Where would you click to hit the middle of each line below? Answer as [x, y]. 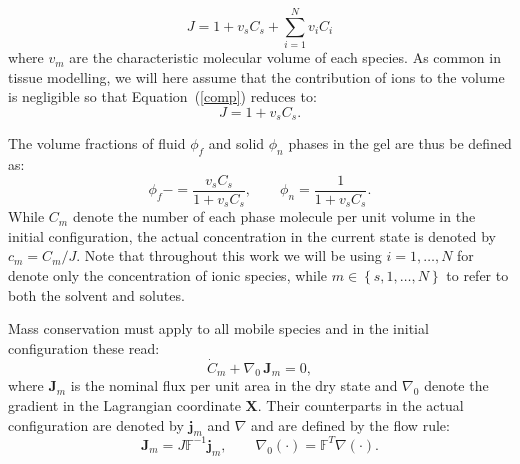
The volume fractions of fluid [97, 143]
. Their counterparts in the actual [360, 405]
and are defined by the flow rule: [350, 424]
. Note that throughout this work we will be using [229, 255]
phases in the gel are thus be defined [400, 143]
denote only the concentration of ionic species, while [168, 275]
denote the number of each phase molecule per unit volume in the [274, 216]
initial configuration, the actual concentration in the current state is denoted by [252, 235]
